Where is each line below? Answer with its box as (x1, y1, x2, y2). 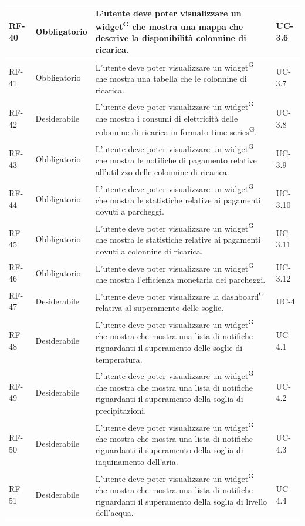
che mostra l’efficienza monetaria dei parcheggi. (95, 273, 266, 286)
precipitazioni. (95, 404, 147, 416)
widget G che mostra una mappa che (95, 19, 243, 32)
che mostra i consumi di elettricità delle (95, 112, 238, 124)
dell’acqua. (95, 507, 134, 519)
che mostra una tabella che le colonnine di (95, 72, 247, 85)
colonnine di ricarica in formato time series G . (95, 124, 257, 138)
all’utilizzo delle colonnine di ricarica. (95, 165, 229, 177)
